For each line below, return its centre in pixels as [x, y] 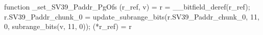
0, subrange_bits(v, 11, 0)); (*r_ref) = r [68, 26]
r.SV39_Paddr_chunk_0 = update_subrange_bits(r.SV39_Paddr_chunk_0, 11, [132, 16]
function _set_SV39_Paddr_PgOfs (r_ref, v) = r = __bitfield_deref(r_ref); [127, 6]
